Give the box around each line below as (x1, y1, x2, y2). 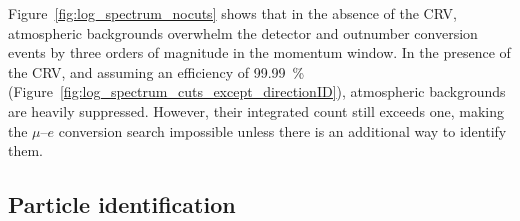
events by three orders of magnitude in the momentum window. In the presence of (8, 42, 511, 63)
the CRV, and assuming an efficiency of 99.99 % (8, 61, 305, 82)
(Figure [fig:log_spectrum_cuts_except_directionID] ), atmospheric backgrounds (8, 81, 506, 102)
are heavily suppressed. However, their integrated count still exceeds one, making (8, 100, 504, 121)
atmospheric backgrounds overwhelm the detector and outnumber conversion (8, 22, 478, 43)
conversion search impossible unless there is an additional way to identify (58, 120, 507, 141)
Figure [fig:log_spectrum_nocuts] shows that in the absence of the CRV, (8, 3, 457, 23)
